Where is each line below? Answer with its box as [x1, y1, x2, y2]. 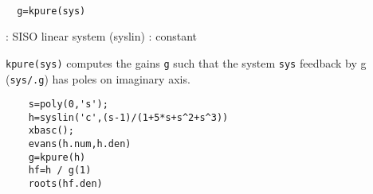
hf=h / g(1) [28, 165, 92, 177]
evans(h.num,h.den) [28, 138, 132, 150]
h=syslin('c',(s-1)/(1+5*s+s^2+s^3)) [28, 111, 229, 123]
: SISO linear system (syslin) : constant [6, 28, 197, 45]
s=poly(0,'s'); [28, 99, 108, 111]
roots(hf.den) [28, 178, 103, 190]
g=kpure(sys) [17, 5, 86, 17]
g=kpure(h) [28, 151, 86, 163]
